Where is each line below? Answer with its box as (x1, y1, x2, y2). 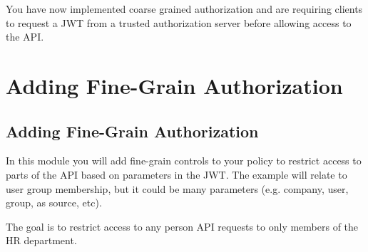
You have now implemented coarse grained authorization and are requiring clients (6, 1, 363, 16)
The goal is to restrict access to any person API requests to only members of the (6, 219, 359, 233)
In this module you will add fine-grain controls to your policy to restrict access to (6, 153, 362, 168)
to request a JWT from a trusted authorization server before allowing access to (6, 15, 352, 30)
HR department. (6, 233, 77, 248)
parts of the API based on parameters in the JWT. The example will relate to (6, 167, 347, 182)
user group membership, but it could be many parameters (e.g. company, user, (6, 181, 349, 196)
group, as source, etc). (6, 195, 102, 210)
